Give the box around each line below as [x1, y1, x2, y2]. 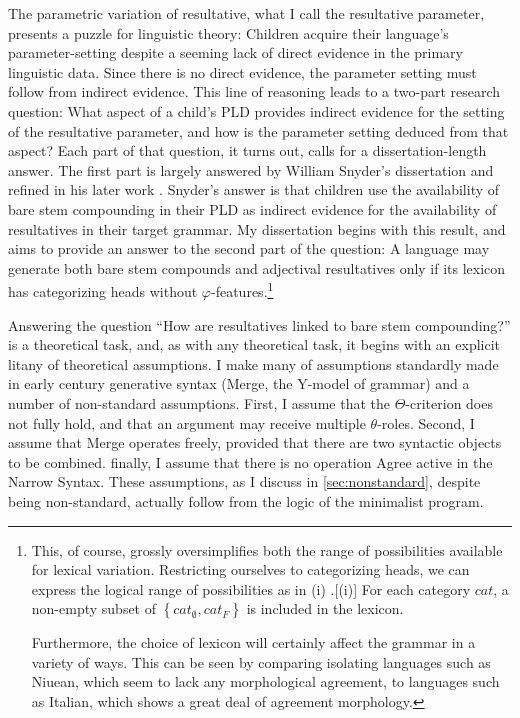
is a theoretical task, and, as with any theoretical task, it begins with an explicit [8, 334, 501, 355]
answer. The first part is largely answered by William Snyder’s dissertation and [8, 159, 494, 180]
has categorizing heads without [8, 280, 198, 301]
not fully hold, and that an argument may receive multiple [8, 412, 366, 433]
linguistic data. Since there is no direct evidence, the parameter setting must [8, 61, 477, 82]
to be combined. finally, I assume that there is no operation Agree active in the [8, 451, 493, 472]
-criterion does [405, 392, 493, 413]
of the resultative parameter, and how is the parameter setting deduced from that [8, 120, 509, 141]
